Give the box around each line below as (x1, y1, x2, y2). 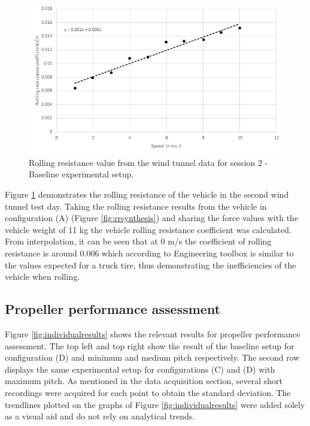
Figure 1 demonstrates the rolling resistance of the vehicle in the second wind (5, 188, 289, 200)
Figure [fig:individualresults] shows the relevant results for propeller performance (5, 327, 300, 340)
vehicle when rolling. (5, 270, 80, 283)
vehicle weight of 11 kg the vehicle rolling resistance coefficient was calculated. (5, 223, 291, 235)
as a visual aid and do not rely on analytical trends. (5, 410, 195, 422)
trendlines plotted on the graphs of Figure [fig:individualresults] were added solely (5, 398, 305, 410)
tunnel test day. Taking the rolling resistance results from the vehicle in (5, 200, 267, 212)
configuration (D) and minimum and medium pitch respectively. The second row (5, 351, 300, 364)
